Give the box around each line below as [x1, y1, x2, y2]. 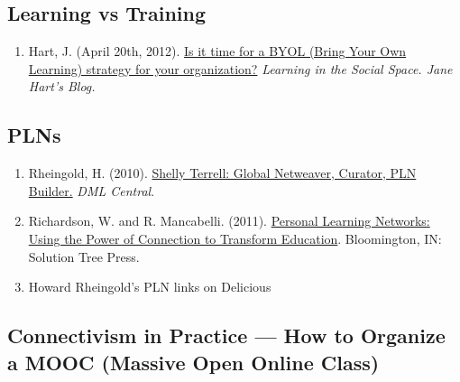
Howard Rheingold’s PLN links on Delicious [28, 277, 271, 296]
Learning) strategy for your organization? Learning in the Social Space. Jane [28, 59, 453, 78]
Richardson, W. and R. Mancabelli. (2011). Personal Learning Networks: [28, 211, 430, 230]
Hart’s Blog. [28, 77, 96, 96]
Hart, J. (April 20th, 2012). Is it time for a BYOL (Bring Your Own [28, 42, 407, 61]
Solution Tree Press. [28, 247, 140, 266]
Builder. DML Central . [28, 181, 155, 200]
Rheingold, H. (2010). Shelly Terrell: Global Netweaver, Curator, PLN [28, 163, 417, 182]
